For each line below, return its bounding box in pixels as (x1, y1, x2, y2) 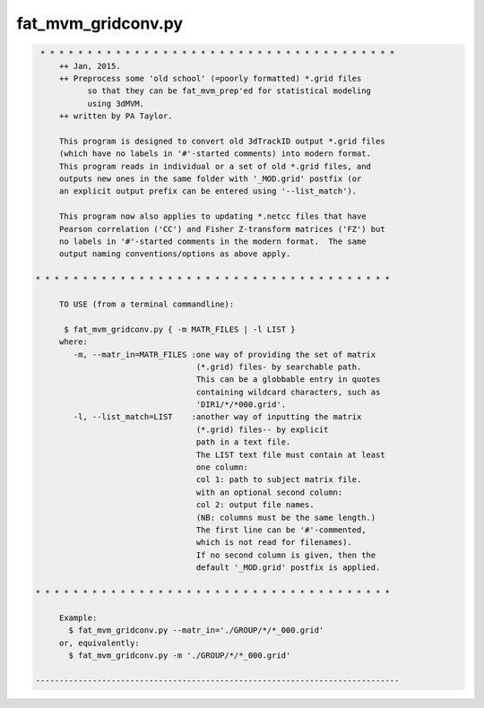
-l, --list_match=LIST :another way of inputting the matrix (73, 412, 362, 422)
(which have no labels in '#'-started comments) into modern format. (58, 149, 372, 159)
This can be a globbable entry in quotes (195, 375, 381, 384)
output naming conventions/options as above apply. (58, 249, 291, 259)
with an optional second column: (195, 487, 343, 497)
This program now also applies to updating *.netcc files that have (58, 212, 367, 221)
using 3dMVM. (87, 99, 145, 108)
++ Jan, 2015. (58, 61, 121, 71)
